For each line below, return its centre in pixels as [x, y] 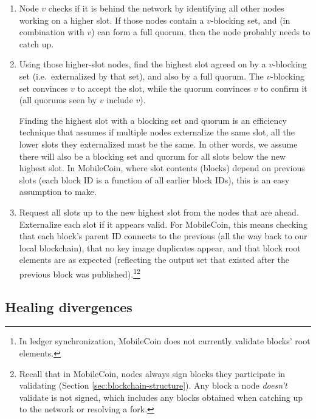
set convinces [43, 88]
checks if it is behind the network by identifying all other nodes [166, 8]
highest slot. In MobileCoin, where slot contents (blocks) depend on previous [162, 168]
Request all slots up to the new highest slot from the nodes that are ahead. [159, 212]
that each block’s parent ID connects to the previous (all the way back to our [163, 236]
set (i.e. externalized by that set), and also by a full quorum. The [141, 76]
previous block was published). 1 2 [80, 273]
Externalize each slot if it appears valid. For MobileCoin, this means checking [163, 224]
